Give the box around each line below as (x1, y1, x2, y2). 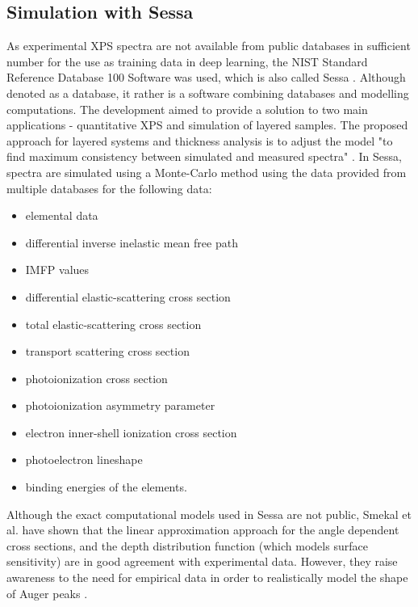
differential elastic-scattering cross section (25, 288, 231, 305)
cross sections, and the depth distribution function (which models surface (6, 537, 368, 554)
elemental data (25, 207, 98, 224)
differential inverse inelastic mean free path (25, 234, 238, 251)
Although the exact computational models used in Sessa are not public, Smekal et (6, 505, 412, 522)
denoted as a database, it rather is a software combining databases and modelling (6, 84, 409, 101)
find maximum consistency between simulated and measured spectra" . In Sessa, (6, 148, 402, 165)
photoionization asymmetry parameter (25, 397, 215, 414)
